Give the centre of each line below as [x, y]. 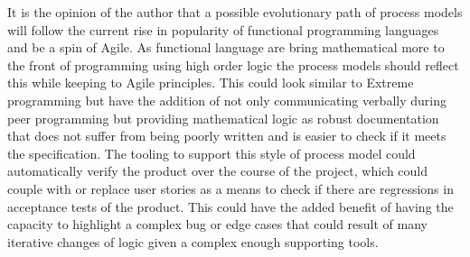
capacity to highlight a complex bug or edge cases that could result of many [218, 224]
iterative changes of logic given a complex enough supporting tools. [193, 241]
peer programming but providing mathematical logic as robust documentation [223, 118]
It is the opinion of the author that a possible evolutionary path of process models [235, 12]
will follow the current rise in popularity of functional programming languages [223, 29]
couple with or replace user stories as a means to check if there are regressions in [230, 188]
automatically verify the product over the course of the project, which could [218, 171]
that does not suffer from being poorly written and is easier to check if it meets [227, 136]
